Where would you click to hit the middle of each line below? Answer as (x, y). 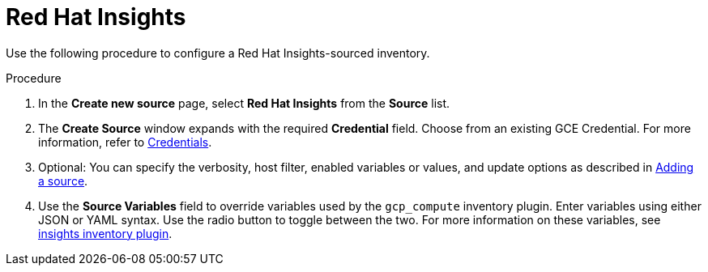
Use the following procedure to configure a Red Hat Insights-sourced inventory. (218, 53)
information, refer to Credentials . (125, 142)
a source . (63, 181)
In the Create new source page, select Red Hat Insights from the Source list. (244, 103)
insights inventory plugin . (105, 233)
